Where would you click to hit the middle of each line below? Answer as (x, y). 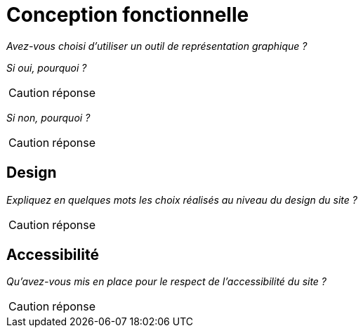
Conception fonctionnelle (128, 15)
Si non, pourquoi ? (48, 117)
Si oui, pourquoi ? (47, 67)
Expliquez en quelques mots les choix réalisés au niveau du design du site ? (182, 200)
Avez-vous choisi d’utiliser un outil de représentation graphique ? (157, 46)
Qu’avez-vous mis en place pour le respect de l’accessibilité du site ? (167, 282)
